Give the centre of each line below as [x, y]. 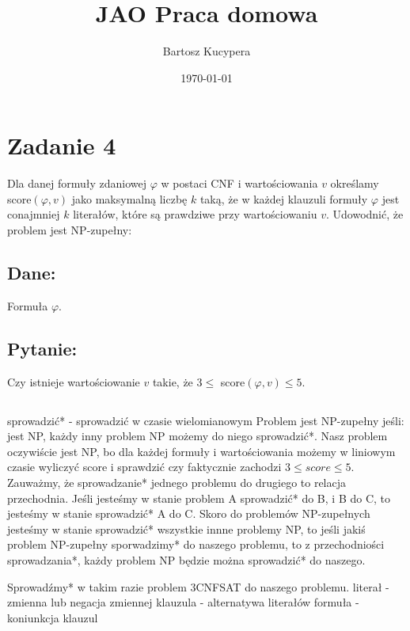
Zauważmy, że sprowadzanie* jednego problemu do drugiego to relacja [177, 482]
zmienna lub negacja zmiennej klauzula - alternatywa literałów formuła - [183, 602]
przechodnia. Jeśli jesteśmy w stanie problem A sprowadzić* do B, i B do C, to [199, 498]
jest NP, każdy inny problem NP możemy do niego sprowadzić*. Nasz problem [197, 436]
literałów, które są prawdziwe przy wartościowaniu [195, 214]
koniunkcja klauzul [53, 617]
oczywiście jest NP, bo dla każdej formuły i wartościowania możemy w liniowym [201, 451]
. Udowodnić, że [364, 214]
